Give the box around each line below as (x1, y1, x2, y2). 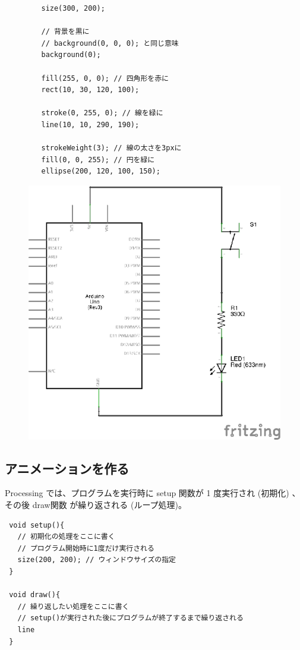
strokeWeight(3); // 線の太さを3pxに (41, 144, 182, 153)
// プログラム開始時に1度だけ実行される (17, 544, 154, 553)
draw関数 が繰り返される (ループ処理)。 (32, 498, 187, 510)
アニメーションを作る (5, 459, 130, 477)
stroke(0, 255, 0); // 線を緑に (41, 109, 163, 118)
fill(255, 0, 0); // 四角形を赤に (41, 74, 169, 83)
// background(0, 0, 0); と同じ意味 (41, 39, 179, 48)
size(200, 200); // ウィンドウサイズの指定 (17, 556, 176, 564)
